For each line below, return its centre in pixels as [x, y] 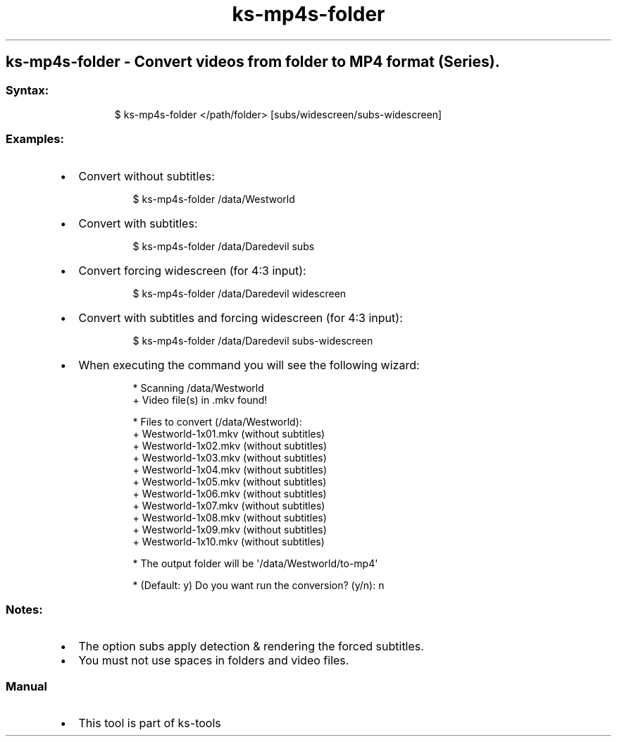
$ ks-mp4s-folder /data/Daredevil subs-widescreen [253, 340]
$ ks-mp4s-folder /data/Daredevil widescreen [239, 293]
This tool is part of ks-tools [150, 723]
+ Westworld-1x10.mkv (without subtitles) [229, 541]
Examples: [35, 139]
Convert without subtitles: [147, 176]
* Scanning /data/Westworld [198, 388]
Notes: [24, 610]
